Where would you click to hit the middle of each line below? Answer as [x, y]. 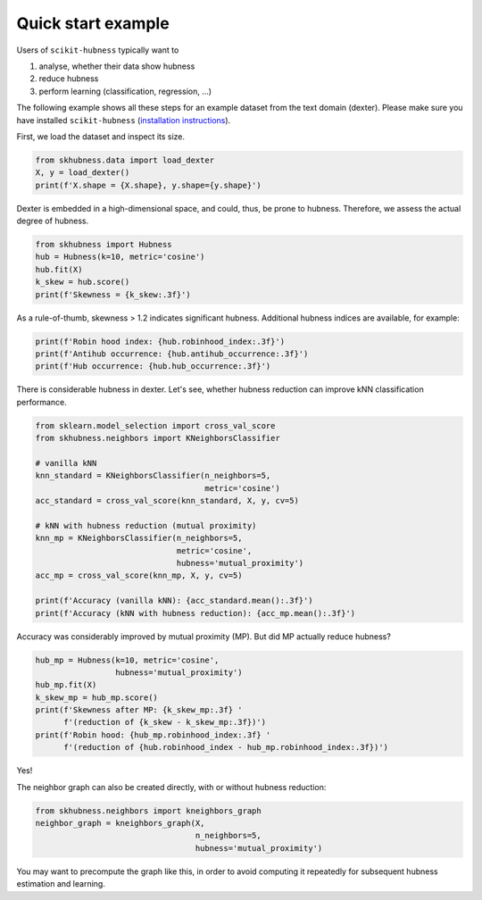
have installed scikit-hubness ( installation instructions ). [124, 120]
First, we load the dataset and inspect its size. [101, 136]
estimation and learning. [61, 884]
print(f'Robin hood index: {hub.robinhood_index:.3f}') [160, 341]
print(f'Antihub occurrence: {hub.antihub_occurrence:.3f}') [172, 354]
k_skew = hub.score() [83, 282]
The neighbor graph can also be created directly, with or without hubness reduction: [171, 787]
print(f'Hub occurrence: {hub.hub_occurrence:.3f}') [153, 367]
